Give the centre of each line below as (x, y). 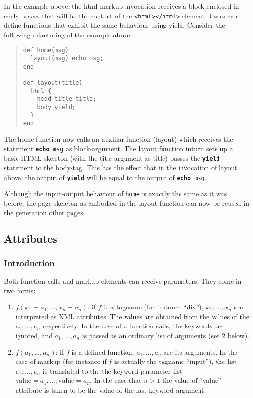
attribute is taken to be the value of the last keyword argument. (111, 389)
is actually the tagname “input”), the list (175, 361)
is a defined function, (103, 352)
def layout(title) (53, 83)
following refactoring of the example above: (68, 34)
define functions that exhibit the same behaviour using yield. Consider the (115, 25)
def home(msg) (46, 50)
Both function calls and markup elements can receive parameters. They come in (123, 281)
